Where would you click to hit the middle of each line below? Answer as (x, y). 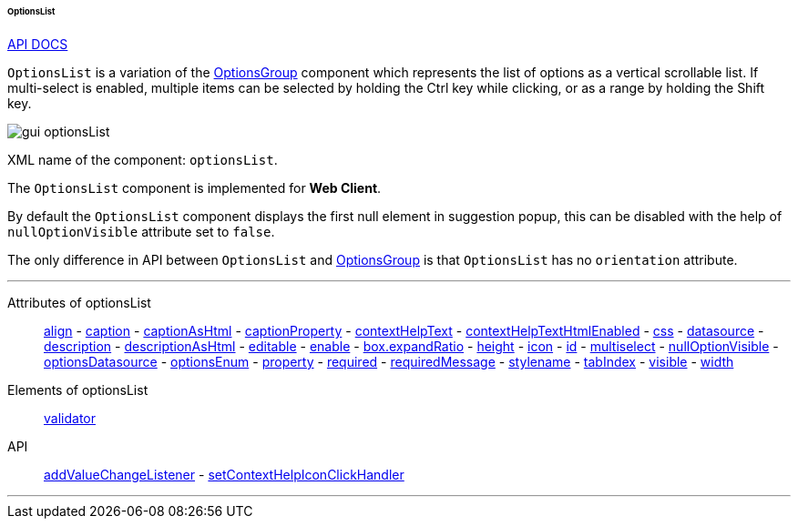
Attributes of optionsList (79, 302)
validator (70, 418)
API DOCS (38, 44)
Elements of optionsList (78, 389)
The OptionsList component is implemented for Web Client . (194, 187)
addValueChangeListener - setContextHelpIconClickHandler (224, 474)
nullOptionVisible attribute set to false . (141, 231)
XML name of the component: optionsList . (143, 159)
